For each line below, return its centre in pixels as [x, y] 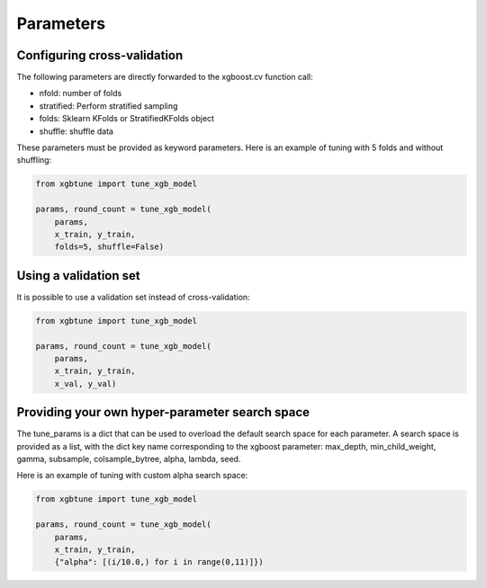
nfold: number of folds [81, 94]
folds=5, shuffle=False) [109, 247]
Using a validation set [78, 276]
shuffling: [34, 160]
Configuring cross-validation [100, 55]
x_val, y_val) [85, 383]
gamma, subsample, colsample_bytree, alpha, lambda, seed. [129, 459]
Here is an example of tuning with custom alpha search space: [132, 476]
